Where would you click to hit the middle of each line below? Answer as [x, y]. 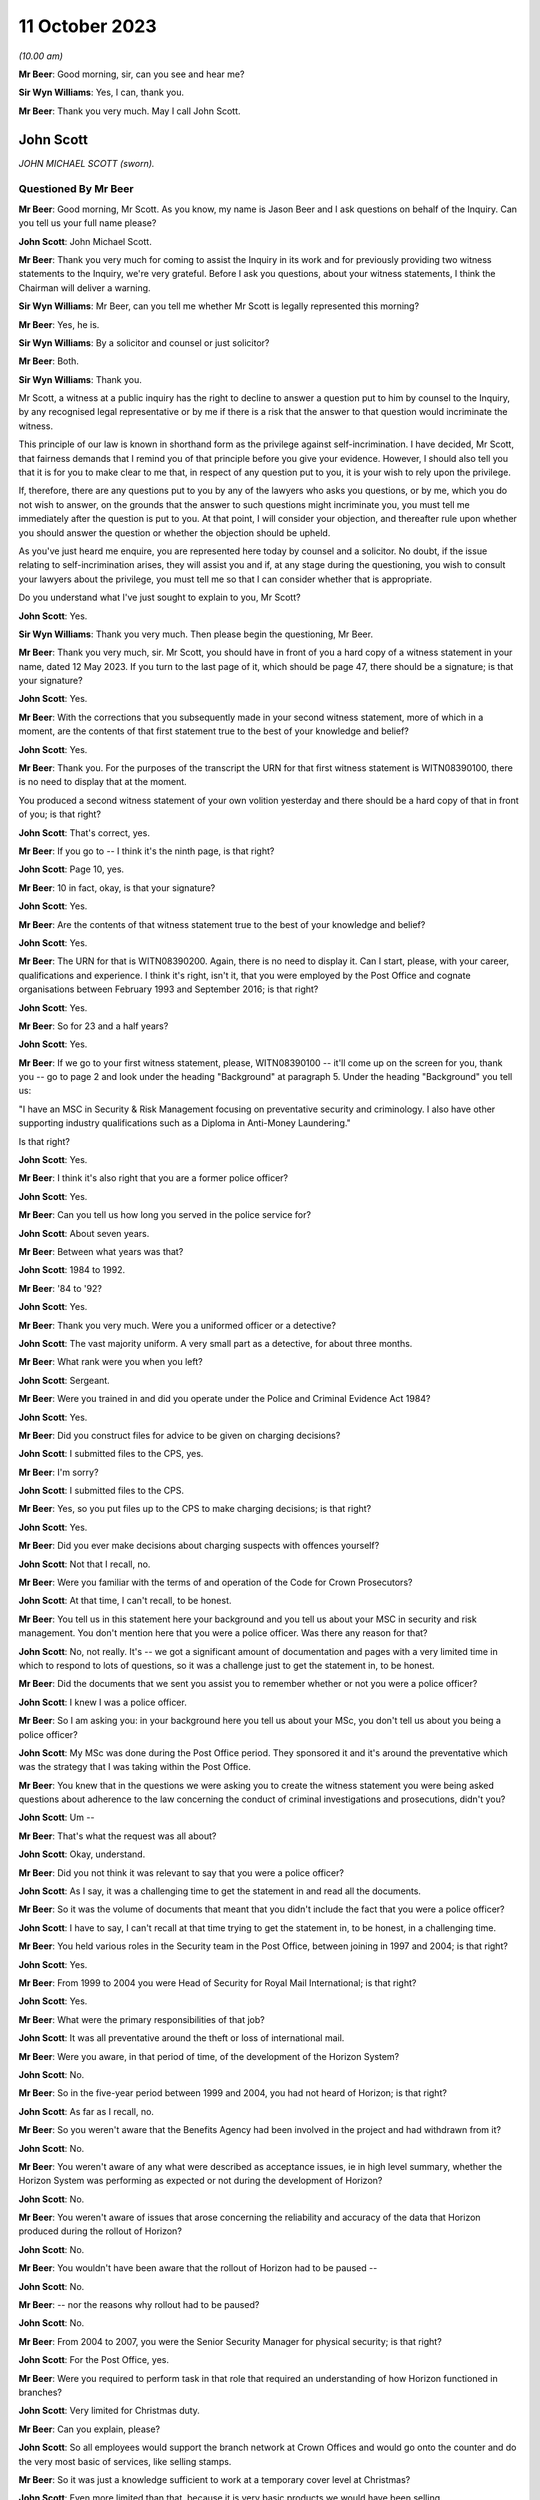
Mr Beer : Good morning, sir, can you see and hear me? [131, 74]
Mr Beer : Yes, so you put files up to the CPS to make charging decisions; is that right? [195, 1509]
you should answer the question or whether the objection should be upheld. [174, 532]
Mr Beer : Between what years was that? [101, 1251]
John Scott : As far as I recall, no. [86, 2111]
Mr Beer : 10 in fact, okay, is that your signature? [117, 887]
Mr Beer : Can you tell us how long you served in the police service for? [165, 1215]
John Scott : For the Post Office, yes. [94, 2360]
